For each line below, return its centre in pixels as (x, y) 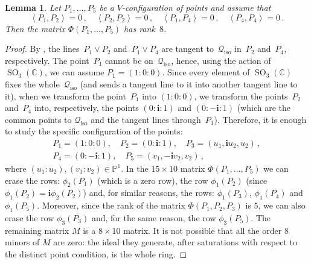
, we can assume (74, 72)
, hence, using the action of (221, 60)
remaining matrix (37, 230)
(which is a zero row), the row (153, 180)
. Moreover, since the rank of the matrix (111, 205)
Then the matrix (35, 28)
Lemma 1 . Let (33, 7)
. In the (135, 168)
